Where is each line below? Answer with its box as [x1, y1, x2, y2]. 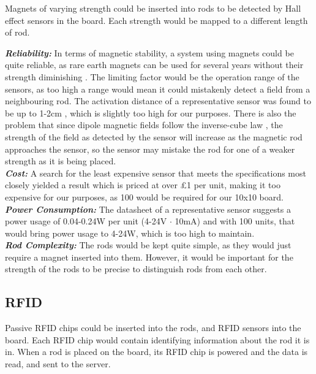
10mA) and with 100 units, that [175, 215, 295, 227]
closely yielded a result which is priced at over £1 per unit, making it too [5, 178, 280, 191]
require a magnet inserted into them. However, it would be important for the [5, 250, 293, 263]
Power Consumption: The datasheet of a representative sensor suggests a [5, 202, 291, 215]
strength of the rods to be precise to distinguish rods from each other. [5, 262, 267, 275]
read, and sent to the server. [5, 357, 111, 370]
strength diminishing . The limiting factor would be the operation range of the [5, 70, 299, 83]
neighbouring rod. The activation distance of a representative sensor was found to [5, 94, 311, 107]
